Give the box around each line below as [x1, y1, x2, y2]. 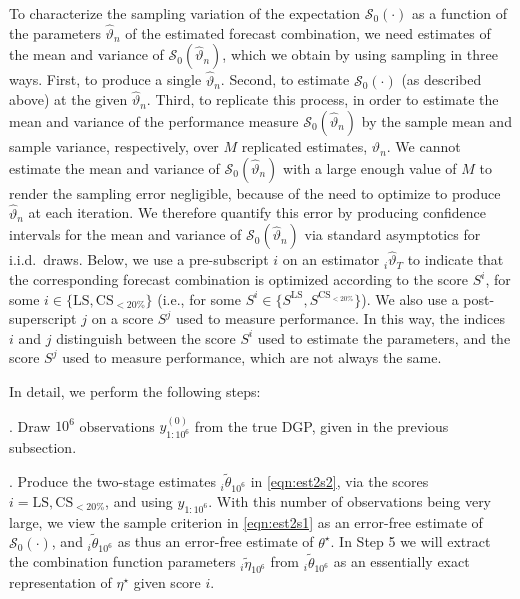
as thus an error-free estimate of [117, 531, 314, 552]
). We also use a [361, 288, 459, 309]
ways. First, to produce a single [9, 69, 202, 90]
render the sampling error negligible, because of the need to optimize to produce [9, 182, 501, 203]
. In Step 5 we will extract [330, 531, 491, 552]
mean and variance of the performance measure [9, 111, 299, 132]
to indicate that [407, 249, 504, 270]
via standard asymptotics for [304, 224, 481, 245]
